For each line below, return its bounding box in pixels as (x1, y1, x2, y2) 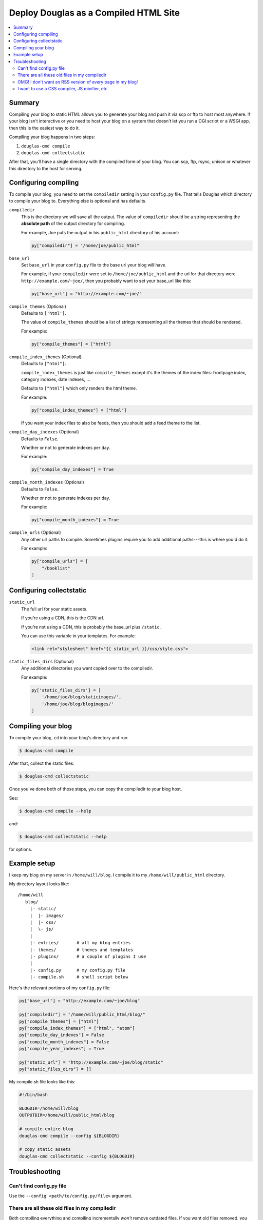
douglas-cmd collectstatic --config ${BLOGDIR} (19, 1153, 135, 1159)
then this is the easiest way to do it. (9, 125, 80, 131)
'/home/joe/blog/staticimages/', (41, 694, 122, 700)
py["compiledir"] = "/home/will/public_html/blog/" (19, 1012, 146, 1017)
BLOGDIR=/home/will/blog (19, 1106, 79, 1111)
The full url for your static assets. (21, 606, 88, 612)
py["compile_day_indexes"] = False (19, 1032, 104, 1038)
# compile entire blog (19, 1126, 74, 1132)
